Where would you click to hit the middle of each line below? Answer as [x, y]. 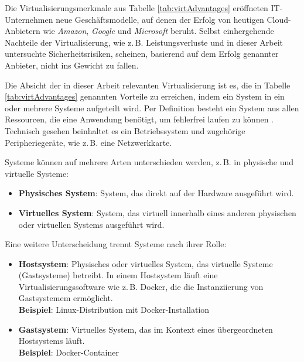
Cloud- [279, 19]
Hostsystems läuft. [52, 341]
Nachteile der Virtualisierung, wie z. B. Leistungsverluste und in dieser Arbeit [144, 42]
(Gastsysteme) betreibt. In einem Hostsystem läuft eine [118, 275]
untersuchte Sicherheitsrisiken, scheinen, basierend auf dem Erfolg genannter [142, 54]
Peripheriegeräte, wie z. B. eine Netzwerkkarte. [88, 142]
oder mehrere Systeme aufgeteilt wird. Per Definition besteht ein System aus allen [152, 107]
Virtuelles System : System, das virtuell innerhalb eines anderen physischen [157, 212]
